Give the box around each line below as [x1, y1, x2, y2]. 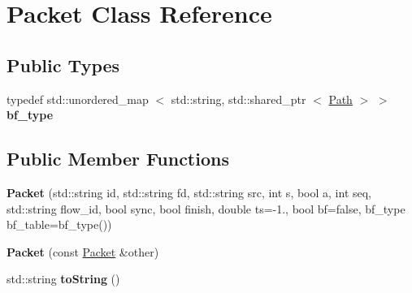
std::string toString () [7, 270, 120, 287]
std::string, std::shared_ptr [171, 90, 306, 107]
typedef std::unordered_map [7, 90, 149, 107]
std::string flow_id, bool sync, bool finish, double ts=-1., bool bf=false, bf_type [7, 200, 405, 217]
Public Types [7, 52, 120, 77]
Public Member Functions [7, 146, 229, 171]
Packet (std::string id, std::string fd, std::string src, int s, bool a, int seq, [7, 183, 372, 200]
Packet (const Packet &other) [7, 243, 159, 260]
